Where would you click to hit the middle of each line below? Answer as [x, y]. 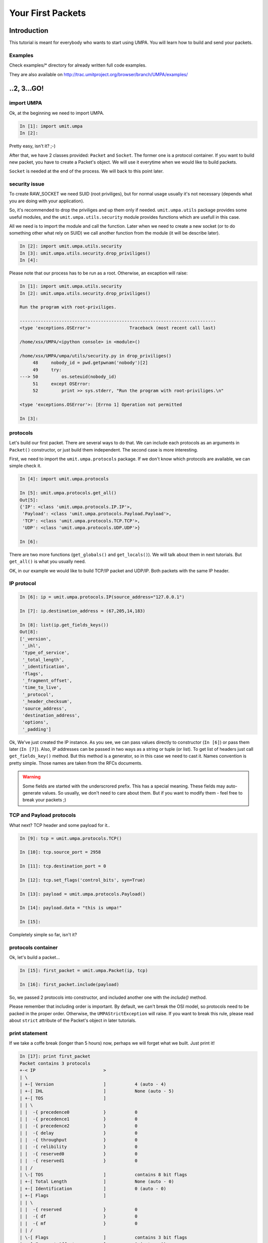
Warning [32, 777]
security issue [27, 184]
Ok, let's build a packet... [34, 958]
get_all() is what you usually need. [48, 561]
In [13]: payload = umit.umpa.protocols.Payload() [83, 894]
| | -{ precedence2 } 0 [78, 1126]
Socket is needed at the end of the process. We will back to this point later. [86, 171]
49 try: [47, 370]
